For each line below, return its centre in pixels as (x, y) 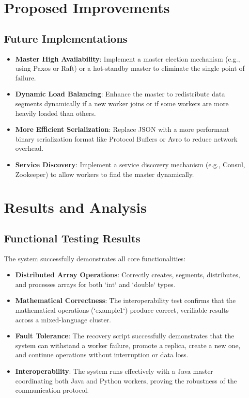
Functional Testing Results (72, 238)
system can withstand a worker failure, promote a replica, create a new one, (128, 345)
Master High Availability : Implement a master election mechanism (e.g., (128, 58)
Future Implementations (66, 38)
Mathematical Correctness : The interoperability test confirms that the (125, 300)
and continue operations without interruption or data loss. (102, 355)
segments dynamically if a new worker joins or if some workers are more (122, 103)
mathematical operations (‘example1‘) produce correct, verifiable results (122, 310)
